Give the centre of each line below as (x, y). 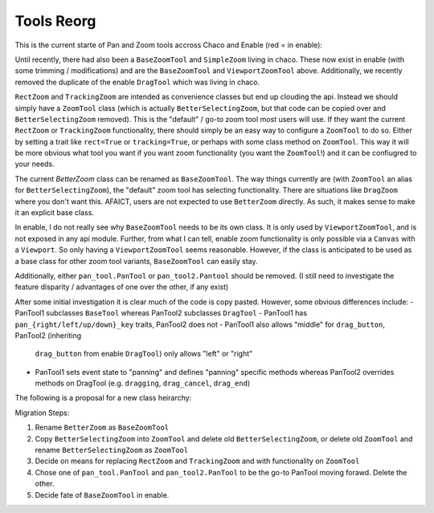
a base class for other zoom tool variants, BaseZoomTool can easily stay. (136, 261)
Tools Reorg (55, 21)
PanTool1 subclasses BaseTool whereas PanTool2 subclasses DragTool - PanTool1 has (161, 313)
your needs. (35, 164)
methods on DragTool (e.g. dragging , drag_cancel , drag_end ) (143, 383)
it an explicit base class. (54, 213)
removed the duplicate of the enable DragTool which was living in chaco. (137, 82)
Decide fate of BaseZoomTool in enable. (102, 495)
